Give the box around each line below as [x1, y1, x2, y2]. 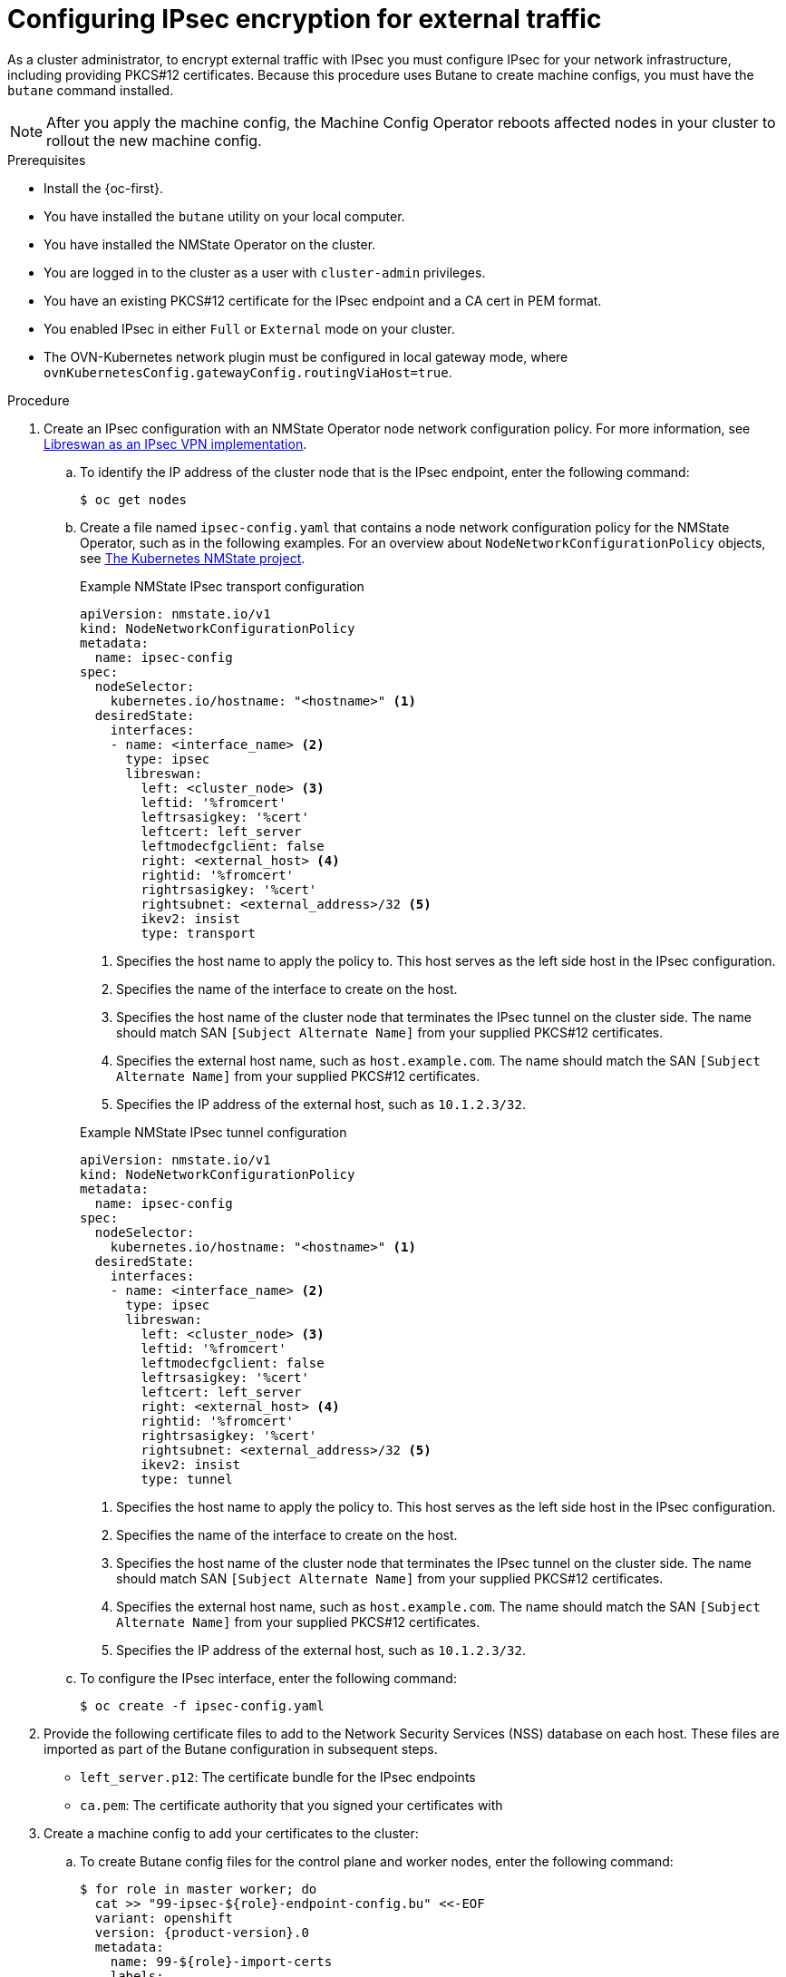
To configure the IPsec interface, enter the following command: [80, 1670, 457, 1686]
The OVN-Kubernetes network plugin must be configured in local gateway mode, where [44, 348, 568, 365]
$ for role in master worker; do [80, 1881, 317, 1896]
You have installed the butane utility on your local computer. [44, 208, 405, 224]
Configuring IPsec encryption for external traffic [7, 4, 602, 34]
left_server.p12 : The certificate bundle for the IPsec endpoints [80, 1768, 476, 1785]
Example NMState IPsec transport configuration [80, 578, 364, 594]
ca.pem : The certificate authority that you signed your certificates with [80, 1797, 503, 1813]
